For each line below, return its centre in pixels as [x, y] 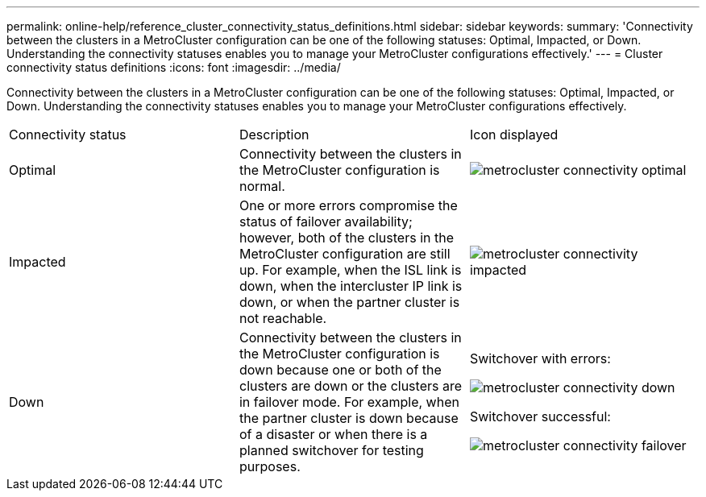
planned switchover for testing [331, 450]
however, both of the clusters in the [346, 238]
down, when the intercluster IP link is [351, 286]
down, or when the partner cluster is [349, 302]
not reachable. [283, 318]
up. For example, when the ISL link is [350, 270]
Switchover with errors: [540, 358]
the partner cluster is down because [349, 418]
